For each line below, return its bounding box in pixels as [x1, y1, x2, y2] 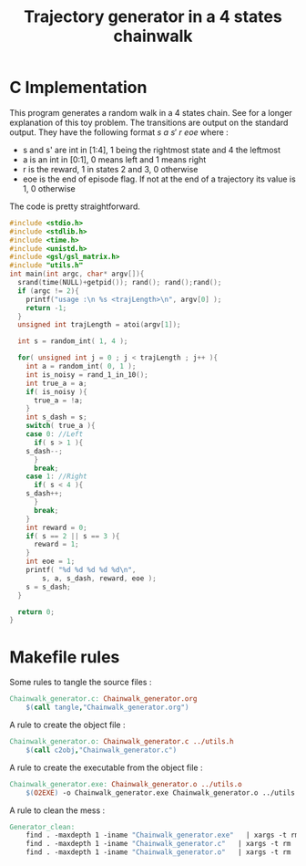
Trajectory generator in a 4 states [24, 6, 282, 27]
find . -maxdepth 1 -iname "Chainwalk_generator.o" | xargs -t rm [25, 848, 291, 857]
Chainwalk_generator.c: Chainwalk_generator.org [9, 694, 198, 704]
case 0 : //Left [25, 430, 84, 439]
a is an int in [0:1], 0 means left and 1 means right [22, 153, 207, 165]
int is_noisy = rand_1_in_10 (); [25, 370, 148, 380]
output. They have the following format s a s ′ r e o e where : [9, 126, 229, 138]
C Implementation [9, 78, 148, 98]
